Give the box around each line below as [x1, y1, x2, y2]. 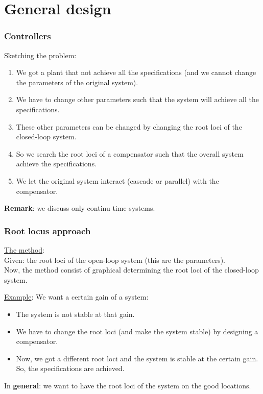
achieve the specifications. [16, 158, 97, 169]
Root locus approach [4, 224, 91, 237]
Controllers [4, 30, 51, 42]
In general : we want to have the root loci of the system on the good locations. [4, 380, 251, 390]
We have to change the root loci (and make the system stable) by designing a [16, 326, 258, 336]
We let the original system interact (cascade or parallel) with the [16, 175, 219, 186]
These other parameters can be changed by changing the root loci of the [16, 121, 242, 132]
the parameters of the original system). [16, 77, 138, 87]
